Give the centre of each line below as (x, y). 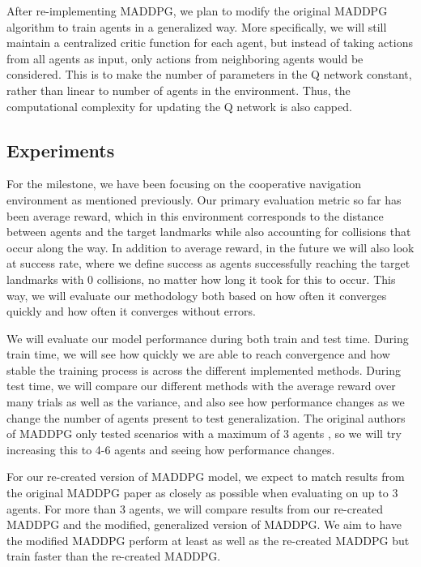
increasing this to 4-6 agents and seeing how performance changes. (171, 449)
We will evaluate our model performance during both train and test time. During (208, 338)
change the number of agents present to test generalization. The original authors (206, 417)
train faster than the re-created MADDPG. (114, 556)
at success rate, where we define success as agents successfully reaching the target (208, 263)
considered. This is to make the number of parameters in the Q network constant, (209, 74)
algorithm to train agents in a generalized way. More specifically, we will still (197, 26)
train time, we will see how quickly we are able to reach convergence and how (198, 354)
